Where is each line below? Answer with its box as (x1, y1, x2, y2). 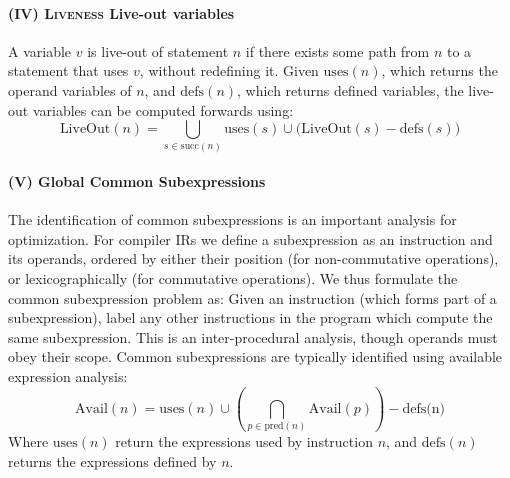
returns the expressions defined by (8, 450, 217, 471)
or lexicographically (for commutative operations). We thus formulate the (8, 268, 458, 289)
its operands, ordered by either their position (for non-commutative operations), (8, 248, 499, 269)
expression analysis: (8, 366, 128, 387)
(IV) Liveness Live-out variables (8, 2, 235, 23)
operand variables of (8, 79, 132, 100)
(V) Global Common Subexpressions (8, 171, 266, 192)
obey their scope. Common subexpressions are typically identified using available (8, 346, 503, 367)
